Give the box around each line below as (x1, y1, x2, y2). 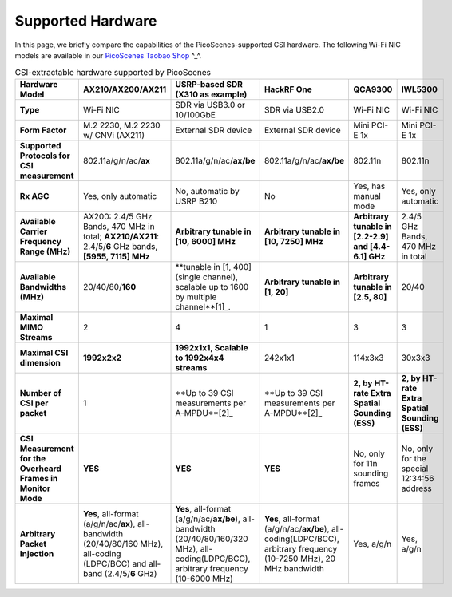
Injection (19, 548, 54, 559)
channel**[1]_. (175, 301, 231, 312)
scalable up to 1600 (175, 281, 249, 292)
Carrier (19, 226, 48, 237)
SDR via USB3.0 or (175, 99, 245, 110)
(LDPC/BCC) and (82, 558, 147, 569)
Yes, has (352, 180, 386, 192)
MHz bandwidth (264, 563, 325, 574)
